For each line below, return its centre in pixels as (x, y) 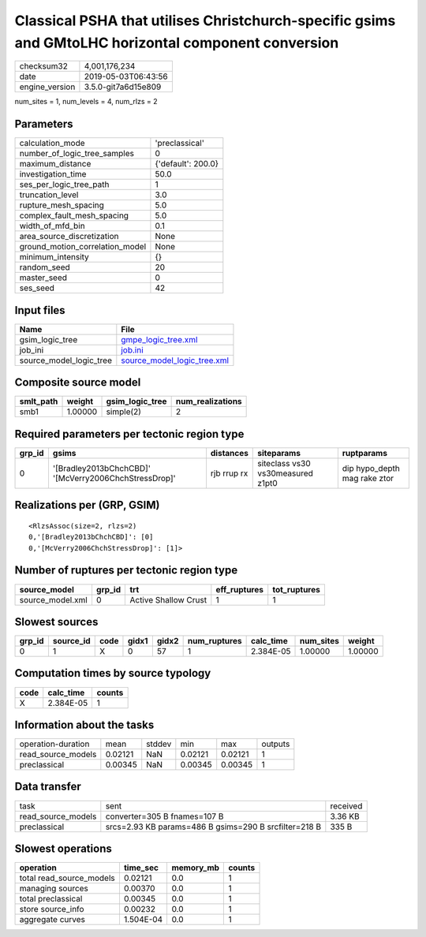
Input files (40, 310)
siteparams (279, 453)
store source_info (52, 909)
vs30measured (285, 473)
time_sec (141, 868)
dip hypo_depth (371, 468)
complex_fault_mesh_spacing (74, 215)
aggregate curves (52, 920)
